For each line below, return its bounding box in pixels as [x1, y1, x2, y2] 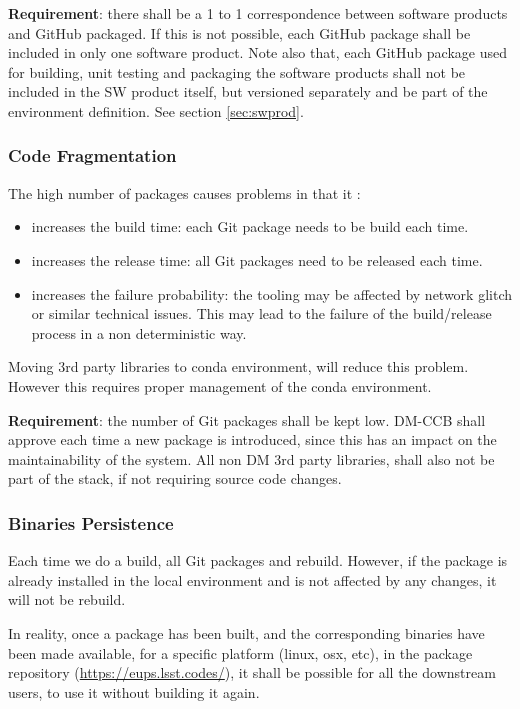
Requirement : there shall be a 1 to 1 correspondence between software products [8, 3, 508, 23]
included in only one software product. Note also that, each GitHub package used [8, 42, 507, 63]
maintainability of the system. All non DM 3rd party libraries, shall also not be [8, 448, 495, 469]
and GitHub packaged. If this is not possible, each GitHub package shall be [8, 22, 471, 43]
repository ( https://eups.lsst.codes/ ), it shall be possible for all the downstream [8, 662, 496, 683]
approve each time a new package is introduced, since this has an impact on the [8, 429, 497, 450]
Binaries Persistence [8, 510, 174, 535]
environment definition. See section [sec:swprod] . [8, 100, 304, 121]
